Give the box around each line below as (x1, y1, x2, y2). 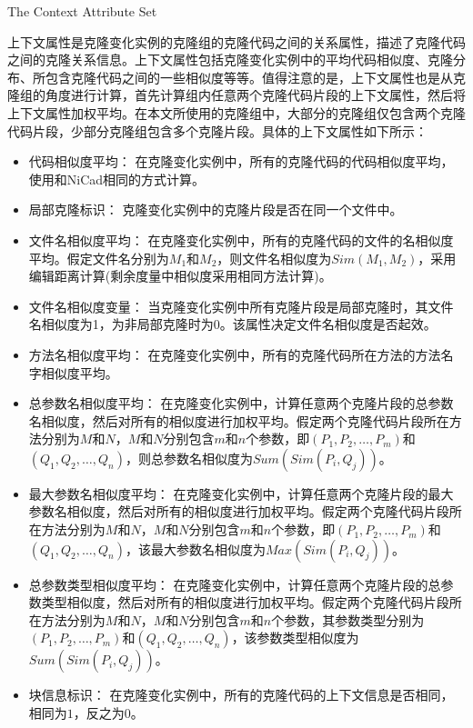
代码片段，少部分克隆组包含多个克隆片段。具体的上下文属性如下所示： (7, 121, 428, 140)
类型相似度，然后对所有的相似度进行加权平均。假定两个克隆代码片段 (41, 593, 449, 612)
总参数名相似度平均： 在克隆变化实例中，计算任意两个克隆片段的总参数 (28, 394, 454, 413)
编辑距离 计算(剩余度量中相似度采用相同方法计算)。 (28, 266, 332, 285)
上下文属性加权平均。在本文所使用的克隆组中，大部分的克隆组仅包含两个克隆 (7, 103, 466, 122)
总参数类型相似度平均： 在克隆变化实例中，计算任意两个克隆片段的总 (28, 574, 441, 593)
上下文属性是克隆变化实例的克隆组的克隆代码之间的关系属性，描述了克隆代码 (7, 32, 466, 51)
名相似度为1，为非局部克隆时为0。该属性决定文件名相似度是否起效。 (28, 314, 437, 334)
